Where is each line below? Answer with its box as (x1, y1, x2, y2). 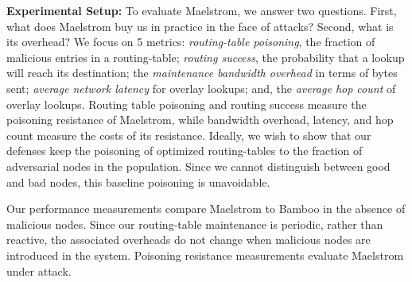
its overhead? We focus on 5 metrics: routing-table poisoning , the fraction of (6, 33, 375, 50)
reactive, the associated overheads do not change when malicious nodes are (6, 231, 371, 248)
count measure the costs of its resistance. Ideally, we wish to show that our (6, 126, 371, 143)
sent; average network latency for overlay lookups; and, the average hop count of (6, 79, 396, 96)
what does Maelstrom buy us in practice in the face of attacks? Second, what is (6, 17, 394, 34)
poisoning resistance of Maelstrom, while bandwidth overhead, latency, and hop (6, 111, 394, 128)
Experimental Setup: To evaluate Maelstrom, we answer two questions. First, (6, 2, 397, 18)
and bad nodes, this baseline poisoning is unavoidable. (6, 173, 270, 190)
